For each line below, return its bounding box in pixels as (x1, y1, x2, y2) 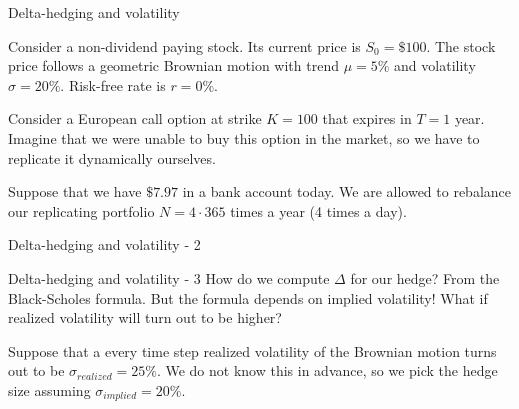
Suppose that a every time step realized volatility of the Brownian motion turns (8, 340, 497, 361)
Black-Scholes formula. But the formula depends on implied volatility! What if (8, 287, 488, 308)
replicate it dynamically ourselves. (8, 147, 216, 168)
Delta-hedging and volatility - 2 (8, 234, 201, 255)
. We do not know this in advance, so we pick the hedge (156, 360, 498, 381)
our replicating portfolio (8, 200, 155, 221)
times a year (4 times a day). (230, 200, 407, 221)
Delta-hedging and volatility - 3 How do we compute (8, 267, 330, 288)
